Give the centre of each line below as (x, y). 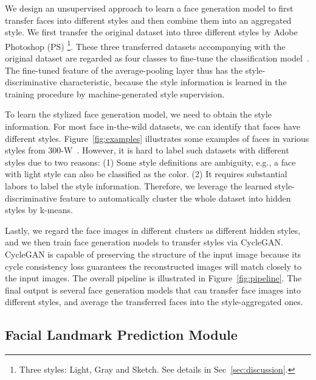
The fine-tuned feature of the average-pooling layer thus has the (124, 70)
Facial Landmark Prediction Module (121, 335)
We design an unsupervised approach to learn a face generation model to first (149, 8)
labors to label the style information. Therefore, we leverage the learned (139, 185)
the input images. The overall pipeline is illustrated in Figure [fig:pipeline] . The (153, 278)
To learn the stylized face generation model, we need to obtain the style (138, 114)
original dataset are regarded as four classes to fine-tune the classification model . (157, 58)
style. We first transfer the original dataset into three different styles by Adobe (151, 32)
